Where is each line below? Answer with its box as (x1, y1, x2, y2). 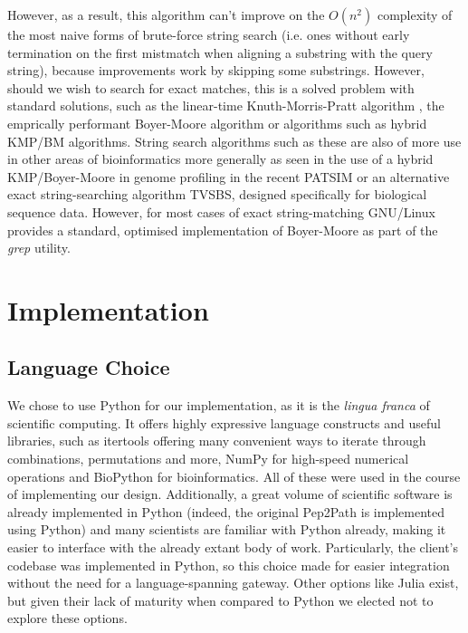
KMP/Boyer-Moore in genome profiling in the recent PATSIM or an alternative (7, 167, 450, 186)
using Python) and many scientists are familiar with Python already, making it (7, 520, 446, 539)
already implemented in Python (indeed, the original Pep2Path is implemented (7, 502, 444, 521)
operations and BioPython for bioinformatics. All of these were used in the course (7, 466, 461, 485)
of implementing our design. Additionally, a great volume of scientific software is (7, 484, 453, 504)
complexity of (377, 5, 453, 24)
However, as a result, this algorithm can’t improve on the (7, 5, 325, 24)
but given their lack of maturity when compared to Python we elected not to (7, 590, 434, 609)
